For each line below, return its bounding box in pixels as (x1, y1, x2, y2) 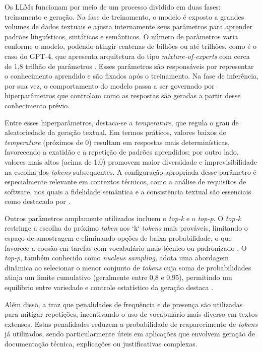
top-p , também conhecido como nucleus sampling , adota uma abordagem (5, 252, 229, 263)
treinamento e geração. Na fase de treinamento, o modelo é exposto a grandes (5, 11, 244, 22)
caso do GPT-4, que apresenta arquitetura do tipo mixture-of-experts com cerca (5, 50, 250, 61)
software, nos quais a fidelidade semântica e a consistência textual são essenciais (5, 186, 251, 196)
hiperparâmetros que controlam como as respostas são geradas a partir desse (5, 90, 241, 101)
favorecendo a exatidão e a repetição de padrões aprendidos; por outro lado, (5, 147, 239, 157)
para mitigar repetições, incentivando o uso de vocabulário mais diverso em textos (5, 309, 258, 319)
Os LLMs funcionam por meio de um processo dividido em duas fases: (5, 2, 221, 12)
